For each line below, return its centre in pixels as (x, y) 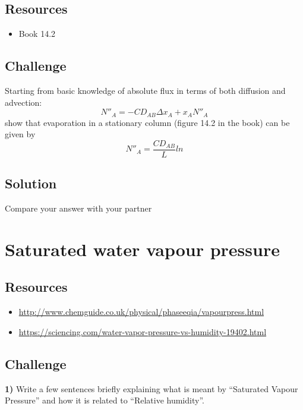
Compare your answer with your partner (78, 208)
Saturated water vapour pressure (142, 249)
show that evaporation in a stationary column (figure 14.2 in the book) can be (147, 122)
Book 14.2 (37, 34)
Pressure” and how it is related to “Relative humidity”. (105, 400)
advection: (23, 102)
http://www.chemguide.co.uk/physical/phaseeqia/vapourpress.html (141, 312)
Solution (31, 183)
